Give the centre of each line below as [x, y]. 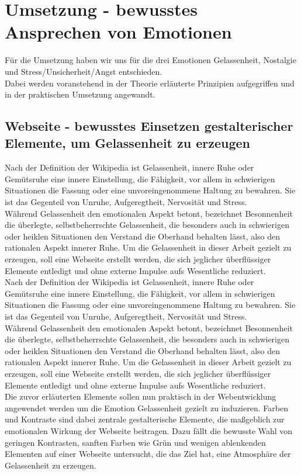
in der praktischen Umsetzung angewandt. [80, 94]
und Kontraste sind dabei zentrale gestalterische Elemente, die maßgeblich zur [145, 419]
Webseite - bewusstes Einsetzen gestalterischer [149, 126]
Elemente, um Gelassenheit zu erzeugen [127, 143]
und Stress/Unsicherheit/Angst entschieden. [84, 71]
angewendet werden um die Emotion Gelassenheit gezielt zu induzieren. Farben [146, 408]
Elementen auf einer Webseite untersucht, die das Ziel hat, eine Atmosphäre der [148, 454]
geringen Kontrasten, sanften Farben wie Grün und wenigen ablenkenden [135, 442]
